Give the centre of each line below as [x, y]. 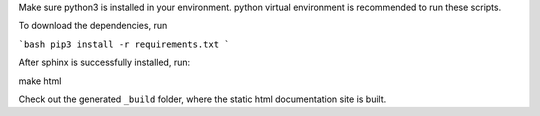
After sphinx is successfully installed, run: [104, 62]
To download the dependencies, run [93, 26]
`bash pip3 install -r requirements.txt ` [124, 44]
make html [40, 81]
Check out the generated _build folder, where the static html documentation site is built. [202, 99]
